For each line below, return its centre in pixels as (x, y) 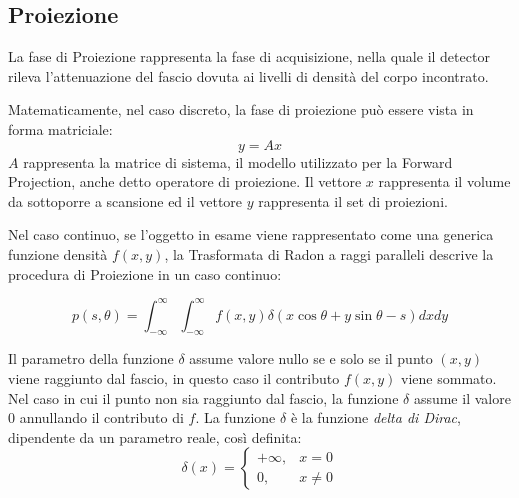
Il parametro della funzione (91, 358)
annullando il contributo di (101, 417)
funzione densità (58, 253)
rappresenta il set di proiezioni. (353, 200)
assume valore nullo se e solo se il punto (311, 358)
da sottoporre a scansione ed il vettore (125, 200)
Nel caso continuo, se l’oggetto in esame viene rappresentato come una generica (251, 234)
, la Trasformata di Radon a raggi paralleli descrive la (329, 253)
